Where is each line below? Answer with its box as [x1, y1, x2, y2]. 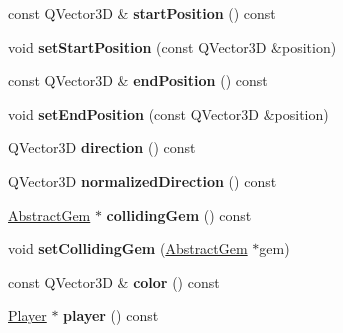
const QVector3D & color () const [8, 271, 220, 292]
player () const [63, 305, 159, 326]
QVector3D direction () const [8, 137, 196, 158]
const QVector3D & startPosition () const [8, 3, 276, 23]
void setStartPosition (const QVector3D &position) [8, 36, 337, 57]
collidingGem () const [106, 204, 252, 225]
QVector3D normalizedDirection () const [8, 170, 277, 191]
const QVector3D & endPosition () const [8, 70, 268, 91]
